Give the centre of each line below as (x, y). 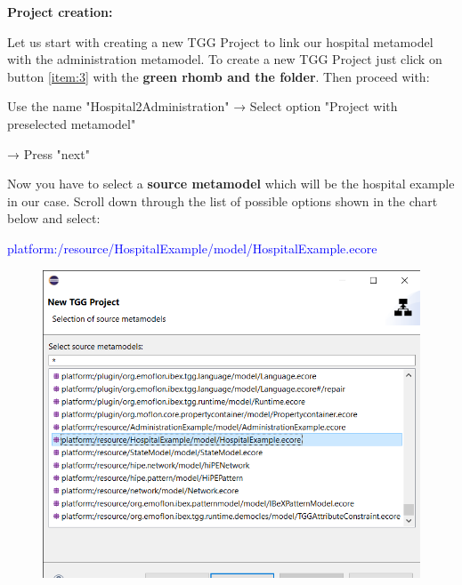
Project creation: (60, 12)
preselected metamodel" (72, 123)
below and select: (54, 218)
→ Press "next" (49, 153)
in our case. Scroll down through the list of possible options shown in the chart (223, 200)
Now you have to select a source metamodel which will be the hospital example (231, 184)
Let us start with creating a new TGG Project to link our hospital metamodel (220, 41)
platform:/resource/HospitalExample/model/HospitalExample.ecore (192, 248)
